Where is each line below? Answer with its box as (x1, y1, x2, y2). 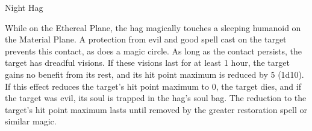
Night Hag (5, 1, 43, 13)
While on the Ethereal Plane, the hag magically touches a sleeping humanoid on (5, 21, 301, 33)
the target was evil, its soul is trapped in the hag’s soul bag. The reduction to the (5, 92, 307, 104)
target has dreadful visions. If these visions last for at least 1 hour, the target (5, 56, 290, 69)
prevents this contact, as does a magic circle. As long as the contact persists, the (5, 44, 302, 57)
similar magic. (5, 115, 57, 127)
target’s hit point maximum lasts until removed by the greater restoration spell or (5, 103, 307, 115)
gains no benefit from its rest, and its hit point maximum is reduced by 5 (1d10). (5, 68, 304, 80)
